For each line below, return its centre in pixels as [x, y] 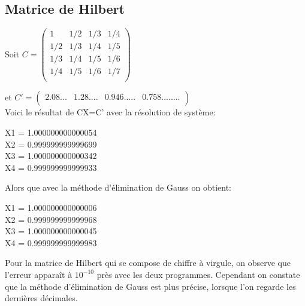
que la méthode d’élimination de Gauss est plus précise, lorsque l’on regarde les [150, 286]
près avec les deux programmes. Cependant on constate [198, 274]
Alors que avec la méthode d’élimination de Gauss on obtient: [118, 187]
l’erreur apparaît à [39, 274]
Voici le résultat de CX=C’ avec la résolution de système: [110, 112]
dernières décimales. [41, 298]
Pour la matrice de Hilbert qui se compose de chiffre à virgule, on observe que [148, 263]
